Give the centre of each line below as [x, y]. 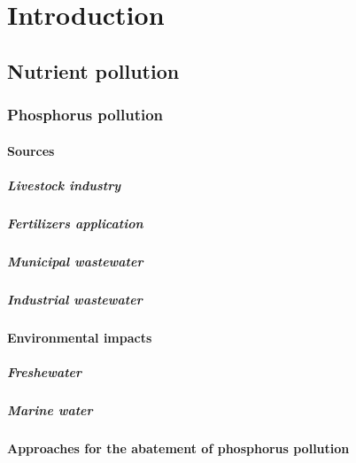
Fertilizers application [75, 223]
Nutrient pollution [93, 70]
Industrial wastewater [75, 299]
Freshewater [45, 371]
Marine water [50, 409]
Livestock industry [64, 185]
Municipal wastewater [75, 261]
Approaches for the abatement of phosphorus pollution [178, 448]
